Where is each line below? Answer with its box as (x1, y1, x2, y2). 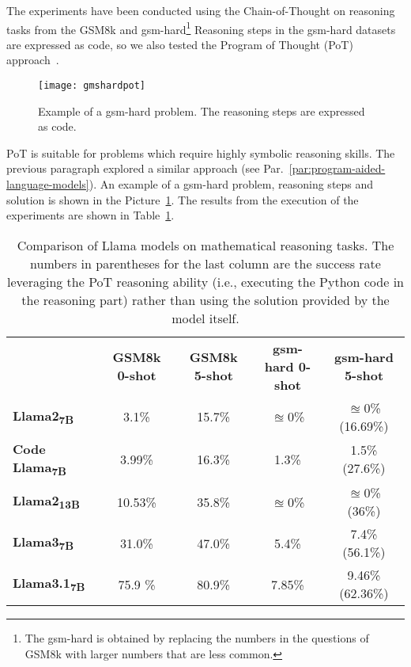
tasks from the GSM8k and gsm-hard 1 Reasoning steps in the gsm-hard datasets (6, 18, 396, 37)
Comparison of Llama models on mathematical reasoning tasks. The (17, 235, 394, 254)
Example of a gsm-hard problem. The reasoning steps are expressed (38, 102, 365, 119)
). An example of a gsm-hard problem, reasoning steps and (89, 176, 374, 192)
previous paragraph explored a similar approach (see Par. (6, 160, 284, 177)
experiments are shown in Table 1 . (6, 207, 175, 223)
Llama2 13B (13, 490, 80, 513)
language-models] (6, 176, 89, 192)
